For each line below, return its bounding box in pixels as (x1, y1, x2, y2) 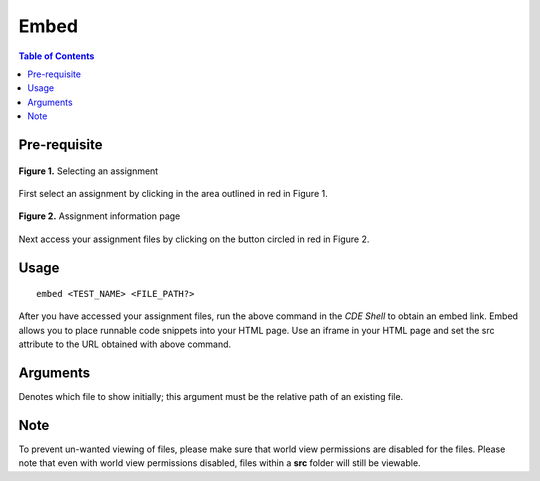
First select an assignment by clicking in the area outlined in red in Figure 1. (18, 187, 329, 199)
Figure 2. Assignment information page (18, 210, 181, 222)
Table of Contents (18, 50, 95, 62)
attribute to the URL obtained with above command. (18, 338, 232, 350)
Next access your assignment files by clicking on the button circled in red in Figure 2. (18, 233, 370, 245)
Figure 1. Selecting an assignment (18, 165, 159, 177)
